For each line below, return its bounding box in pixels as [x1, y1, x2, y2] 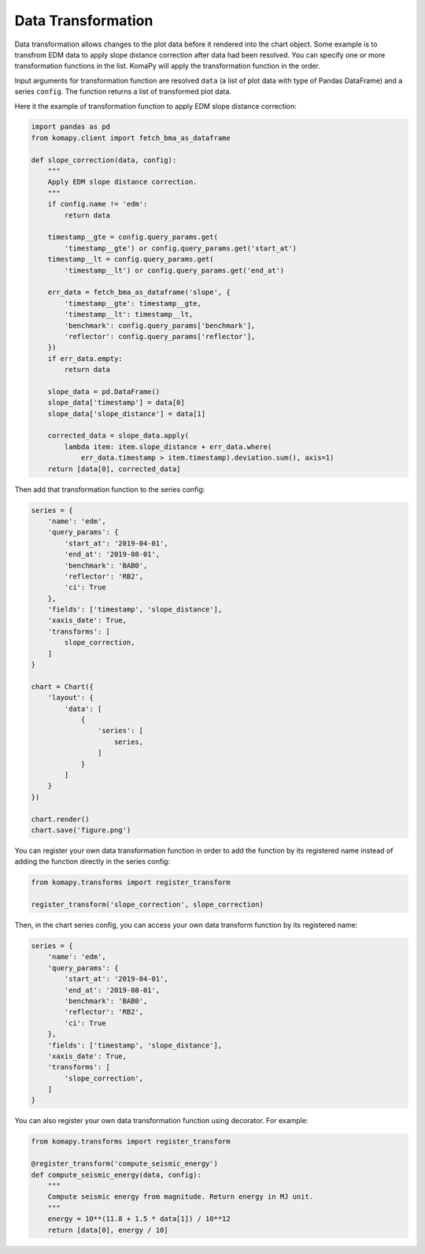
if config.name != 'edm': [47, 199, 148, 209]
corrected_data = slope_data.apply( [47, 431, 189, 441]
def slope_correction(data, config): [31, 155, 177, 165]
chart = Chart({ [31, 682, 94, 691]
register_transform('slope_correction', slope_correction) [31, 900, 264, 910]
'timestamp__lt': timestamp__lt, [64, 310, 194, 319]
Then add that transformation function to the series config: [14, 485, 205, 494]
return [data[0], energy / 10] [47, 1226, 168, 1234]
